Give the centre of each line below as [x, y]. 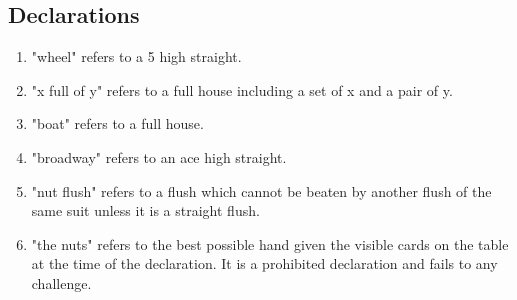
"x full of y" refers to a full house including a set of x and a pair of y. [242, 89]
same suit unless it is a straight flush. [145, 210]
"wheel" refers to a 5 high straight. [136, 56]
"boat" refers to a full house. [117, 123]
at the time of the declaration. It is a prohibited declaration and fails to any [264, 263]
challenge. [61, 282]
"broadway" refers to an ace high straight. [159, 156]
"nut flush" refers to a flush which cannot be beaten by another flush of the [261, 190]
